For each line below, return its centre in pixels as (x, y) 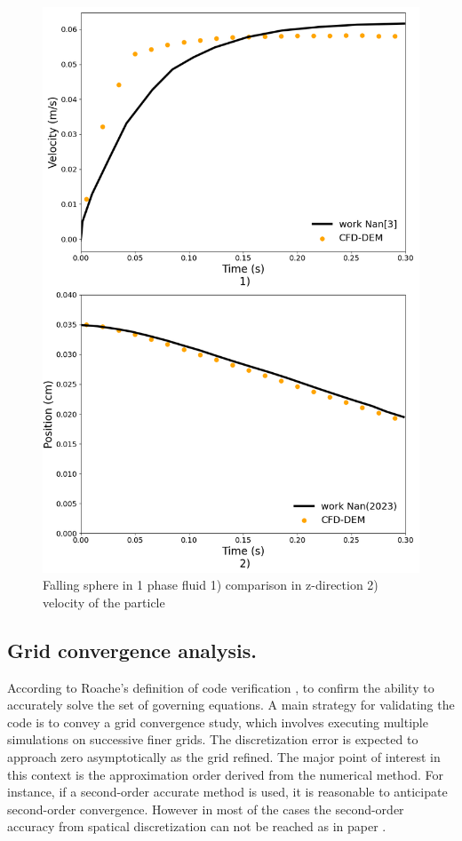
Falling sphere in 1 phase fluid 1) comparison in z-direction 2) (211, 585)
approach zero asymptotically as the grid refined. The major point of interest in (224, 756)
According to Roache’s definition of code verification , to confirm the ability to (221, 687)
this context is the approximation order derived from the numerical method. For (226, 774)
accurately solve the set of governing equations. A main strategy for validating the (231, 705)
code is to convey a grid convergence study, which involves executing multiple (218, 722)
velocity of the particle (104, 602)
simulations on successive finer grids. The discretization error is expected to (213, 739)
